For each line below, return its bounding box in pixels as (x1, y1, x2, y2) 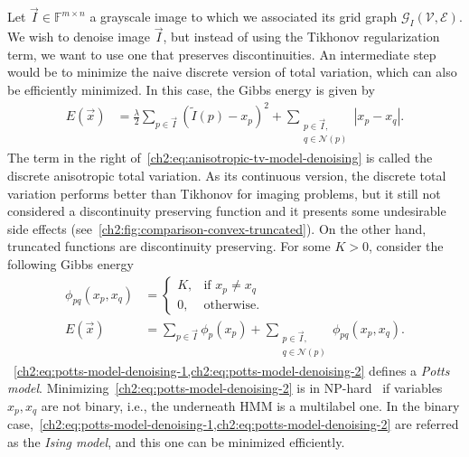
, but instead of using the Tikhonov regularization (163, 27, 440, 46)
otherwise (203, 298, 257, 312)
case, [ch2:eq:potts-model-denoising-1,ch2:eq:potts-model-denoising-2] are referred (7, 415, 459, 434)
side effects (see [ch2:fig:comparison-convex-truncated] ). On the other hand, (7, 219, 427, 238)
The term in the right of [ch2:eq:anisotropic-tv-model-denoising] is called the (7, 148, 433, 167)
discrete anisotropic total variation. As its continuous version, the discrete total (7, 165, 446, 184)
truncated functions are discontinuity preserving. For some (7, 237, 331, 256)
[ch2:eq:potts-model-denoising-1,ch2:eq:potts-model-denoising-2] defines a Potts (14, 360, 450, 379)
